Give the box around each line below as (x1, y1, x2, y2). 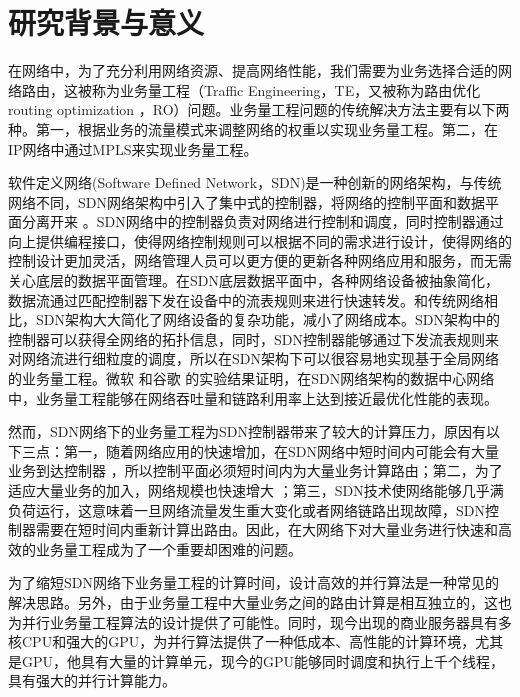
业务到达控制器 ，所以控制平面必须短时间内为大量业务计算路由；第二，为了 (8, 460, 503, 481)
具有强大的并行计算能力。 (8, 670, 176, 691)
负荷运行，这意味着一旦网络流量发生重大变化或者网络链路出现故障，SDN (8, 499, 485, 520)
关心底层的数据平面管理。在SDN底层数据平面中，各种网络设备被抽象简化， (8, 270, 499, 291)
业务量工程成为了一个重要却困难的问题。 (35, 538, 302, 559)
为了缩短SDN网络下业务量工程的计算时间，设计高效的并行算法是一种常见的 (8, 572, 499, 593)
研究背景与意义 (8, 2, 205, 43)
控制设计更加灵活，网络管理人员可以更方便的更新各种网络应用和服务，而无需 (8, 250, 512, 271)
